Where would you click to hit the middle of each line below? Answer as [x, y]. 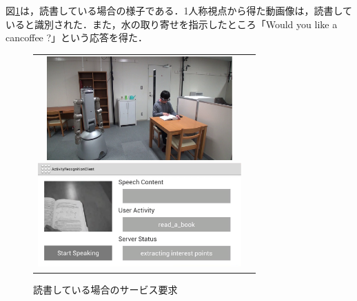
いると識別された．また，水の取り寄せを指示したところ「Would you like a [172, 24]
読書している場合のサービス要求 [105, 289]
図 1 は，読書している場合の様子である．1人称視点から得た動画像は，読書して [179, 10]
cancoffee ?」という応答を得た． [77, 37]
